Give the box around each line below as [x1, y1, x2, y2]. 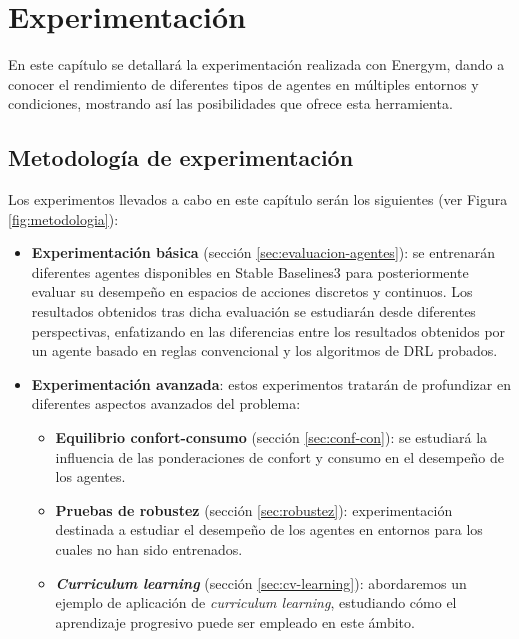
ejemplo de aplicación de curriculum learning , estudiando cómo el [55, 592, 457, 613]
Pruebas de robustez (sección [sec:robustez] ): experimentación [55, 499, 453, 520]
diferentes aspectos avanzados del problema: [31, 393, 301, 414]
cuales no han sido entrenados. [55, 539, 243, 560]
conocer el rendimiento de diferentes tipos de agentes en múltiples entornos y [8, 73, 479, 94]
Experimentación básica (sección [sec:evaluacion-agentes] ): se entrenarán [31, 242, 495, 263]
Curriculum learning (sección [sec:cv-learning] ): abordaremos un [55, 572, 467, 593]
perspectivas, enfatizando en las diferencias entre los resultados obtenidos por [31, 320, 506, 341]
